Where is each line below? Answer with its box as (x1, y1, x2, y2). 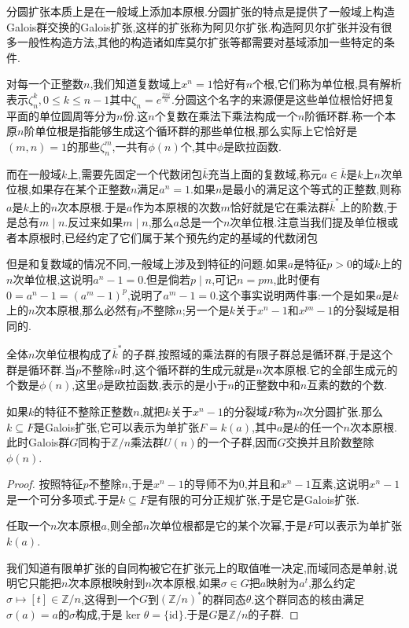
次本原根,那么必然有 (35, 302, 138, 318)
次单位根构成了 (35, 346, 112, 362)
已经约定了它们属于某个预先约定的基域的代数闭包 (64, 229, 318, 245)
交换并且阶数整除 (286, 434, 374, 450)
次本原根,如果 (151, 575, 221, 591)
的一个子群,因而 (197, 434, 278, 450)
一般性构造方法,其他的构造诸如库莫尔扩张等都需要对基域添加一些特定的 (17, 34, 384, 50)
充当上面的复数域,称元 (208, 165, 322, 182)
